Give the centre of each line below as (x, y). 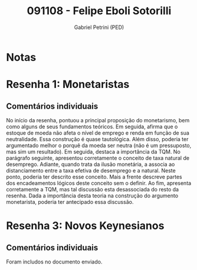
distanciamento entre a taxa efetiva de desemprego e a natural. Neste (91, 170)
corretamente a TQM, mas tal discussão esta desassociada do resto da (92, 189)
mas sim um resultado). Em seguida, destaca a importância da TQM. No (93, 151)
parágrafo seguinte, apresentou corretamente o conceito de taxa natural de (98, 158)
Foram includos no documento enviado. (54, 262)
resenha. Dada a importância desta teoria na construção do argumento (92, 196)
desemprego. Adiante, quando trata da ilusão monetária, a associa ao (91, 164)
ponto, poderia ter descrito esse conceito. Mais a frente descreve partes (94, 177)
